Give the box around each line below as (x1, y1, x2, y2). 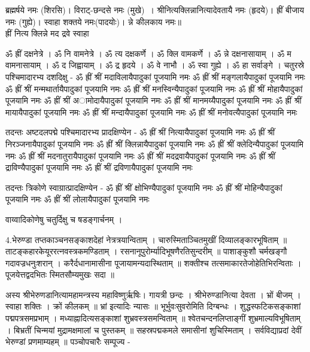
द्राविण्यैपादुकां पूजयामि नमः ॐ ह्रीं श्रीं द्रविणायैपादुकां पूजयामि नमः (5, 161, 193, 174)
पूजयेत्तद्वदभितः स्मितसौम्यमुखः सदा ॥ (5, 268, 114, 281)
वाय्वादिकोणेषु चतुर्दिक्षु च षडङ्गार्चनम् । (5, 213, 123, 225)
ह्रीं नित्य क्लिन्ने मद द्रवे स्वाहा (5, 27, 89, 40)
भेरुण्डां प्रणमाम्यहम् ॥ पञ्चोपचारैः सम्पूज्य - (5, 335, 130, 348)
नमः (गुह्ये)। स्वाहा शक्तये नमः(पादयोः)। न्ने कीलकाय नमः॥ (5, 15, 182, 28)
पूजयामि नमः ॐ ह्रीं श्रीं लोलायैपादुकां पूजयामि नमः (5, 193, 150, 205)
